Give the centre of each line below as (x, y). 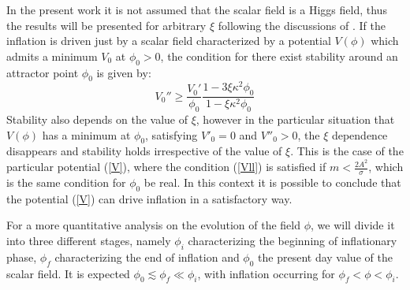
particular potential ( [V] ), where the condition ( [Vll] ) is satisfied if (166, 167)
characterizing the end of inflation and (147, 257)
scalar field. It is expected (68, 273)
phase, (22, 257)
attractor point (43, 72)
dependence (360, 134)
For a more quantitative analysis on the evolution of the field (154, 225)
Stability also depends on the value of (97, 119)
